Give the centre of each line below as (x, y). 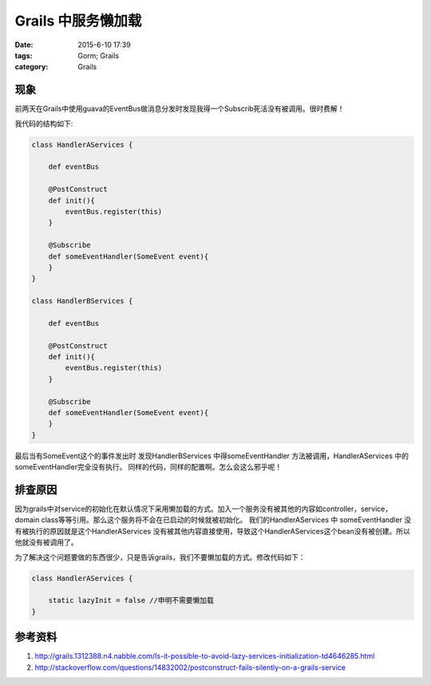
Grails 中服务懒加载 (78, 21)
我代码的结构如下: (44, 123)
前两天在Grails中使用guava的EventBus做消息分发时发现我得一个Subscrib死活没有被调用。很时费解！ (180, 109)
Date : (24, 45)
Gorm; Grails (99, 55)
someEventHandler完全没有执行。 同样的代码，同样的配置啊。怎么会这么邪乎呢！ (148, 467)
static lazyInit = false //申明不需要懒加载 (131, 600)
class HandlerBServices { (82, 301)
